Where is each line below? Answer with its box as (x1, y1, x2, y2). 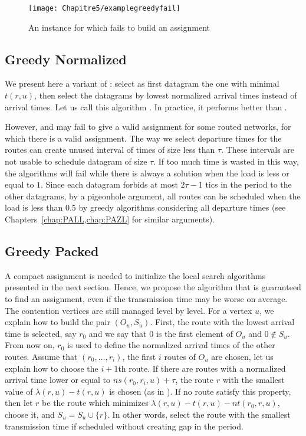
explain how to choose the (5, 362, 98, 374)
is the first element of (156, 327, 233, 339)
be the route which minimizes (42, 396, 149, 409)
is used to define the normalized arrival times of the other (67, 339, 275, 351)
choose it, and (5, 408, 55, 420)
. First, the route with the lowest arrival (150, 316, 295, 328)
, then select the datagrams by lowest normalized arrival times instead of (34, 89, 297, 101)
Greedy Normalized (5, 50, 127, 68)
